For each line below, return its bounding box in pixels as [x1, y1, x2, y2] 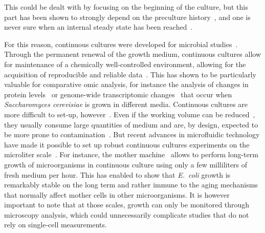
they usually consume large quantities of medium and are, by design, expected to [4, 119, 258, 130]
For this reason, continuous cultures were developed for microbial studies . [4, 38, 238, 49]
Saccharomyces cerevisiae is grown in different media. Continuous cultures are [4, 99, 248, 110]
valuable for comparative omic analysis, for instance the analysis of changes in [4, 79, 249, 90]
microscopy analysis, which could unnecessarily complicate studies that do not [4, 209, 249, 220]
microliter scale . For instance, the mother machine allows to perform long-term [4, 149, 258, 160]
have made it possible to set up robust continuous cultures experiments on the [4, 139, 250, 150]
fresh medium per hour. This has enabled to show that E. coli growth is [4, 169, 231, 180]
